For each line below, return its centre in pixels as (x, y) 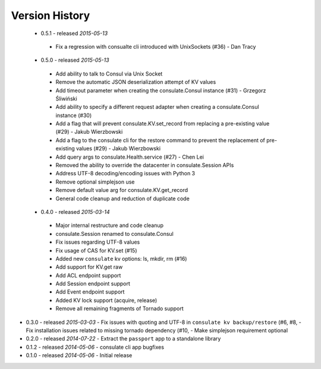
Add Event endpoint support (90, 292)
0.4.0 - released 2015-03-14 (75, 212)
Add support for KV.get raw (89, 267)
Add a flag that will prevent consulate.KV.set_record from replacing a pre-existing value (163, 124)
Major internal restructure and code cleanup (109, 225)
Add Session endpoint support (93, 284)
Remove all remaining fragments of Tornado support (119, 308)
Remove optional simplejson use (95, 182)
